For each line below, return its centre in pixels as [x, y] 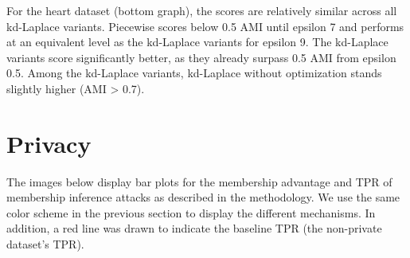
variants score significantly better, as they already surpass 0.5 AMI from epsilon [201, 57]
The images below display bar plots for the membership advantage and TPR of [199, 181]
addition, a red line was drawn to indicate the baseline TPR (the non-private [194, 228]
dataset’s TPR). [45, 244]
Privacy [49, 143]
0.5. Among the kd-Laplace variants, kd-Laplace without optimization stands [194, 73]
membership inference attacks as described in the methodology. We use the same [203, 197]
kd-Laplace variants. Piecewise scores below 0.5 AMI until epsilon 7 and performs [205, 26]
